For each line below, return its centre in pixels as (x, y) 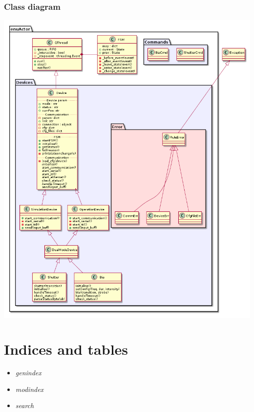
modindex (30, 389)
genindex (28, 373)
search (25, 405)
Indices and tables (66, 349)
